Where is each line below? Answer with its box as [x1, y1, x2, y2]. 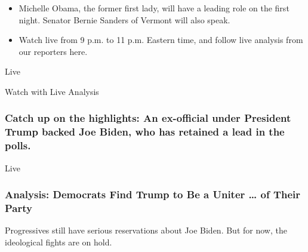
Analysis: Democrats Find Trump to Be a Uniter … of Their [5, 187, 301, 202]
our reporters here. [19, 45, 88, 57]
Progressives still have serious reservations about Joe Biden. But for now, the [5, 224, 287, 236]
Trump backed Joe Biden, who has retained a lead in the [5, 124, 285, 139]
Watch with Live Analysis [5, 85, 99, 97]
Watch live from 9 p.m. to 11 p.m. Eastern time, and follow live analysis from [19, 33, 303, 46]
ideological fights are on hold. [5, 235, 112, 248]
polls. [5, 138, 31, 153]
